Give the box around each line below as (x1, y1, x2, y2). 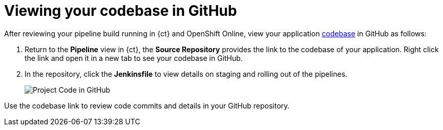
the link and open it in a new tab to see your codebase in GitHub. (25, 53, 243, 62)
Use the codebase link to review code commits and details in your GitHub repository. (4, 101, 290, 110)
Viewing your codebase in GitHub (4, 2, 237, 19)
